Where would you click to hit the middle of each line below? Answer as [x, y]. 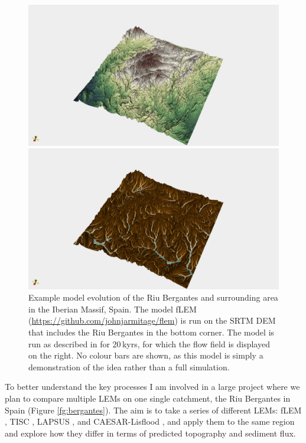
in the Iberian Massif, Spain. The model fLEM [113, 309]
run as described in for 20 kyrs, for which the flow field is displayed [149, 343]
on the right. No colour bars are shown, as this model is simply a [146, 355]
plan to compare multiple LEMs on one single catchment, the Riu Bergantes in [148, 398]
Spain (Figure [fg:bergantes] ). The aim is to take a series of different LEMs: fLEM [153, 410]
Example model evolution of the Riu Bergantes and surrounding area [153, 297]
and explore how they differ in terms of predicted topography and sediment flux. [150, 433]
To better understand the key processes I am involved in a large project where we [152, 387]
